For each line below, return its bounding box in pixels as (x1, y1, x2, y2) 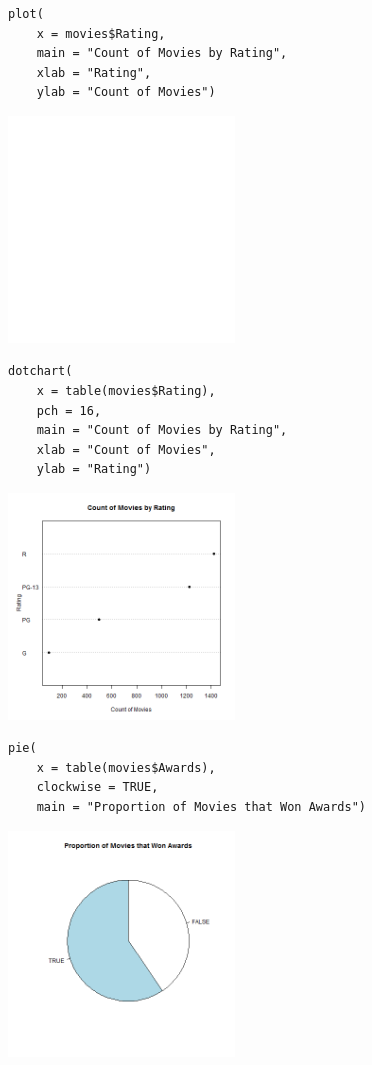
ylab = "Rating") (36, 462, 152, 477)
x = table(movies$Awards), (36, 760, 216, 775)
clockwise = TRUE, (36, 780, 159, 795)
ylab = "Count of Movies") (36, 85, 216, 100)
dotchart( (8, 364, 73, 379)
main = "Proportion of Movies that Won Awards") (36, 800, 366, 815)
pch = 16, (36, 403, 102, 418)
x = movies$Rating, (36, 26, 166, 41)
